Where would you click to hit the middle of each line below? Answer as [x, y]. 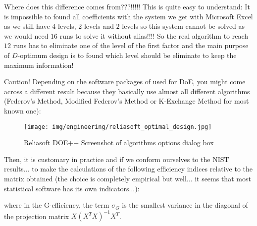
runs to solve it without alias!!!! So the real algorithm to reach [154, 35]
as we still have [27, 26]
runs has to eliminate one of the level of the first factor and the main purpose [131, 45]
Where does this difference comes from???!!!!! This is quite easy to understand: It [127, 6]
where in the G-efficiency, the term [57, 205]
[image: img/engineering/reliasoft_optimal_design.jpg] [118, 127]
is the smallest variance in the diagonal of [185, 205]
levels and [99, 26]
